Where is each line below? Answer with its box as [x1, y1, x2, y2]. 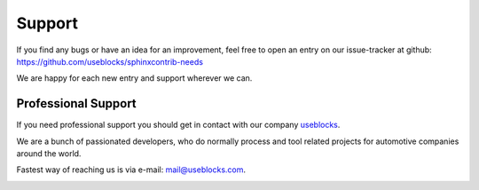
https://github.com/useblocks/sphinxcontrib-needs [16, 56, 204, 67]
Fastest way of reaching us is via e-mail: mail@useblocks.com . [16, 164, 247, 175]
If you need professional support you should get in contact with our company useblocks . [16, 120, 341, 131]
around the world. [16, 148, 82, 159]
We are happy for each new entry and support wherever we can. [16, 73, 253, 83]
